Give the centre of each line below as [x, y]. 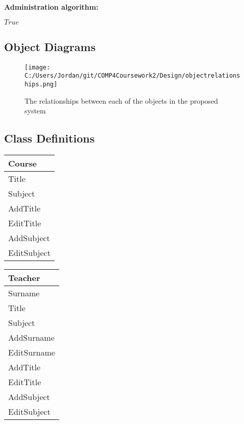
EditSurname [32, 352]
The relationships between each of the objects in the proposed [121, 100]
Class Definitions [50, 138]
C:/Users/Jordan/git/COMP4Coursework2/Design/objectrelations [132, 76]
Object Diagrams [50, 46]
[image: [38, 67]
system [35, 111]
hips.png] [41, 85]
